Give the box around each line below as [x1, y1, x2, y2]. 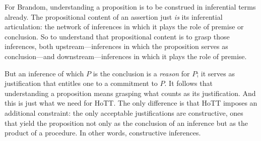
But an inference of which [5, 68, 84, 78]
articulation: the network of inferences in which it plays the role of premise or [5, 21, 244, 32]
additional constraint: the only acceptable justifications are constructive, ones [5, 107, 243, 118]
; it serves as [197, 68, 235, 78]
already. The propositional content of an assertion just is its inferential [5, 11, 223, 22]
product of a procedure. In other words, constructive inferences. [5, 127, 201, 138]
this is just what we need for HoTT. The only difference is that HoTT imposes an [5, 98, 257, 108]
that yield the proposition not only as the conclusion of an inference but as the [5, 117, 248, 128]
